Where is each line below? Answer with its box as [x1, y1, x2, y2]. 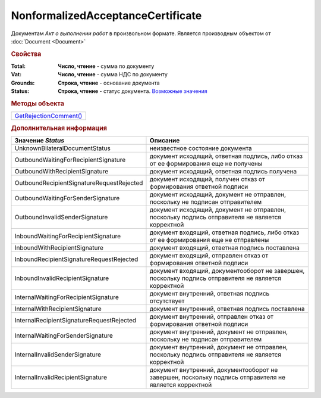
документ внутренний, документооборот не [149, 365, 278, 374]
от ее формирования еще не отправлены [149, 235, 269, 244]
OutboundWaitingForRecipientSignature [14, 156, 126, 164]
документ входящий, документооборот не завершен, [149, 266, 305, 275]
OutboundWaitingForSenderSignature [14, 194, 120, 202]
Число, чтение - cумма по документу [58, 63, 155, 70]
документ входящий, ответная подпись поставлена [149, 243, 300, 251]
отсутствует [149, 297, 185, 305]
